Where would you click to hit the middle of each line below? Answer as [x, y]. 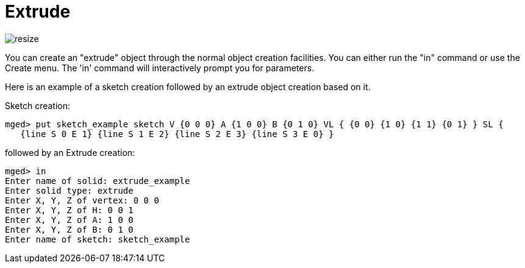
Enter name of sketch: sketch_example [98, 239]
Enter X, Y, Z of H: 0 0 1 [69, 210]
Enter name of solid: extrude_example [98, 181]
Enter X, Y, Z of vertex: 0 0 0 [82, 200]
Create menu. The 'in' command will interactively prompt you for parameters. [160, 68]
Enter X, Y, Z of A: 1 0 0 [69, 220]
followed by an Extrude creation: [70, 152]
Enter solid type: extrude [69, 190]
